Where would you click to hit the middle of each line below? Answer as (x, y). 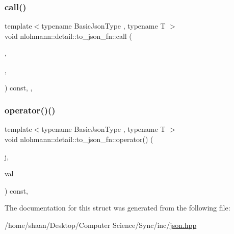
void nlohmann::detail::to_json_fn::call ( (68, 36)
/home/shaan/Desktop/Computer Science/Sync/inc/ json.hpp (101, 225)
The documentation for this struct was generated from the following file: (118, 208)
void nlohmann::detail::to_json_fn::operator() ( (79, 139)
